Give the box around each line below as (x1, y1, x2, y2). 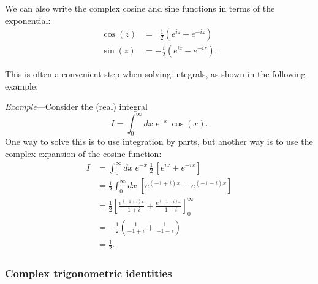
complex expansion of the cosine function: (5, 147, 162, 159)
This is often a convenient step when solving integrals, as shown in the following (5, 67, 306, 80)
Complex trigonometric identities (5, 266, 172, 281)
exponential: (5, 13, 51, 26)
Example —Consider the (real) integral (5, 100, 148, 113)
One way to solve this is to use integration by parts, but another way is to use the (5, 135, 313, 148)
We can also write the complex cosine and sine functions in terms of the (5, 2, 275, 14)
